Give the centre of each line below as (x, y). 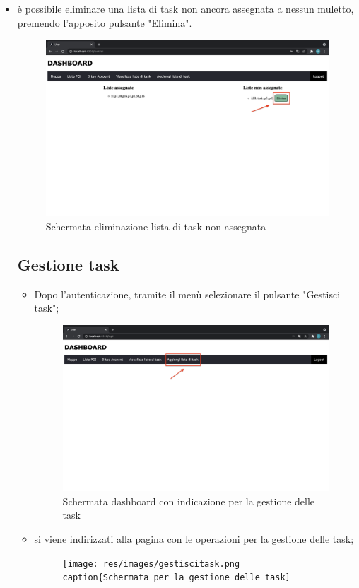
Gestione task (68, 264)
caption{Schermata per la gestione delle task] (176, 578)
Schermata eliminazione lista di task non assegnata (156, 226)
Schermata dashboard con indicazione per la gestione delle (189, 501)
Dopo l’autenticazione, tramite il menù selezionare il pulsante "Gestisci (187, 294)
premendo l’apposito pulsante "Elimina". (105, 22)
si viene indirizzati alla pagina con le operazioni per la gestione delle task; (194, 538)
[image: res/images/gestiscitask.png (151, 564)
